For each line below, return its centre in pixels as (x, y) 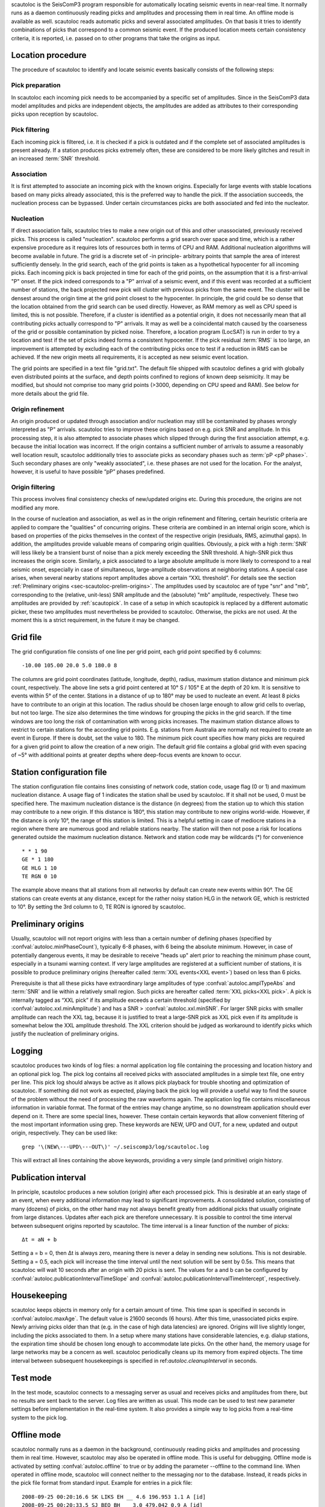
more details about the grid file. (50, 393)
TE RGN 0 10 (39, 876)
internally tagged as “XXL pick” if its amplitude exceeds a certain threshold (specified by (121, 1000)
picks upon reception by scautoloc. (55, 114)
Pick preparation (36, 86)
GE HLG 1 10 (39, 868)
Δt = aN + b (39, 1239)
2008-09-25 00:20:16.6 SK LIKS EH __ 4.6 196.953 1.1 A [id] (114, 1497)
